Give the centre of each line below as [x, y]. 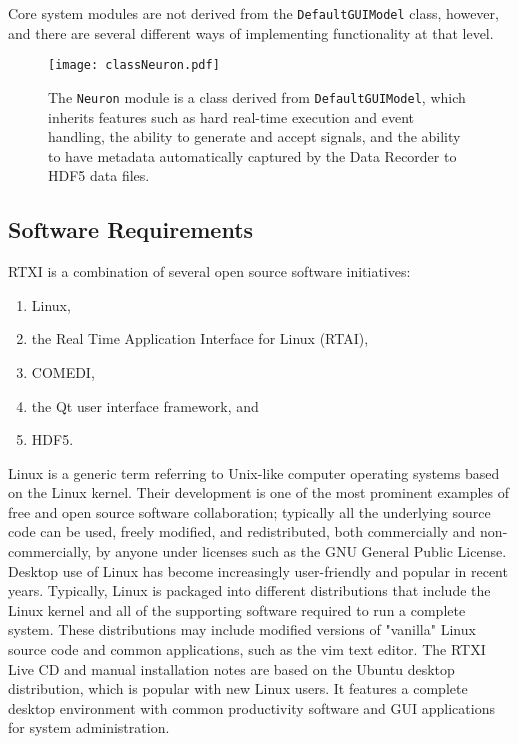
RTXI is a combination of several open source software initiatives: [209, 271]
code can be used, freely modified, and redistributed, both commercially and [242, 531]
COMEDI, [63, 371]
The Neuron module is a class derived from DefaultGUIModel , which [257, 96]
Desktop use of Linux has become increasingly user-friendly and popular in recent [258, 570]
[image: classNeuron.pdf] [134, 65]
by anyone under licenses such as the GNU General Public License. [301, 551]
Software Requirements [131, 229]
